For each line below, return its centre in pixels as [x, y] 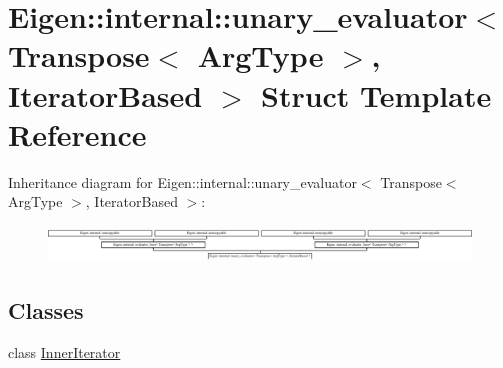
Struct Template [376, 94]
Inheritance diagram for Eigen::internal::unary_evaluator [182, 181]
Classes [46, 310]
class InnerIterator [64, 351]
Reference [77, 133]
